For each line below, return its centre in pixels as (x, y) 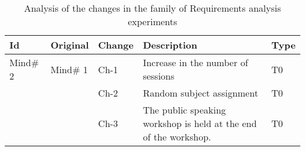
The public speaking (184, 110)
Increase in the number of (195, 62)
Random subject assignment (201, 93)
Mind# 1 (69, 69)
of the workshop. (177, 137)
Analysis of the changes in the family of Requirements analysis (152, 8)
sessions (159, 76)
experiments (152, 21)
